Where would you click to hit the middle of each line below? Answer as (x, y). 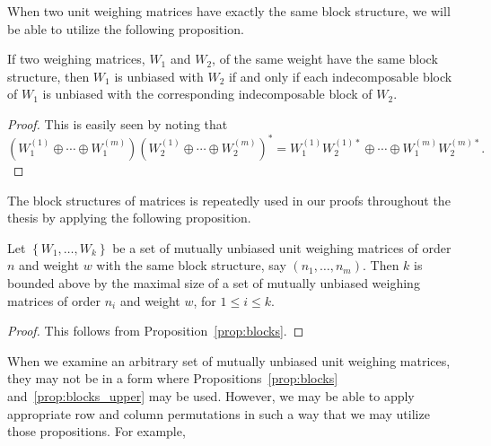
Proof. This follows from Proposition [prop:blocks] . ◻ (156, 331)
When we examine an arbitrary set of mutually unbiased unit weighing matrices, (229, 360)
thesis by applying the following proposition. (129, 218)
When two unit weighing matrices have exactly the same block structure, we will (229, 11)
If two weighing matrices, (76, 59)
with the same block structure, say (191, 265)
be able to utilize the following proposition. (126, 28)
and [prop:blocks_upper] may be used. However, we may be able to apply (211, 396)
